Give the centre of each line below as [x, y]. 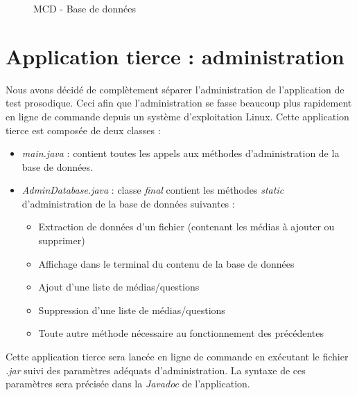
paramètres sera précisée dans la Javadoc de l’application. [128, 384]
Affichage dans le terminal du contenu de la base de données [166, 263]
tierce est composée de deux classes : [83, 130]
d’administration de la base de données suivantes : [128, 203]
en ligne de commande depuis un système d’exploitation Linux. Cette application [177, 116]
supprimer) [62, 240]
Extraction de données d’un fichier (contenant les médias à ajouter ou [186, 227]
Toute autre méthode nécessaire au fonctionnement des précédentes [181, 333]
